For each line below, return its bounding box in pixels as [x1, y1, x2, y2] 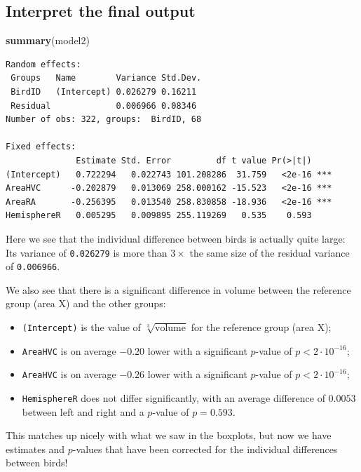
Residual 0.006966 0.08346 [11, 100, 197, 111]
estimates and [6, 441, 65, 456]
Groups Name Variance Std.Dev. [11, 73, 202, 83]
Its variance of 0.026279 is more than [6, 245, 168, 259]
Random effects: [6, 59, 81, 69]
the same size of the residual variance [189, 245, 350, 259]
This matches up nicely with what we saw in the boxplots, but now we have [6, 428, 332, 443]
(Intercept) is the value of [22, 320, 141, 335]
